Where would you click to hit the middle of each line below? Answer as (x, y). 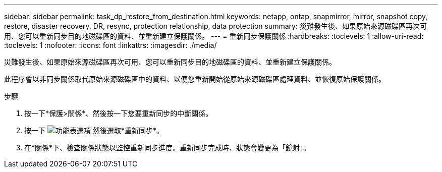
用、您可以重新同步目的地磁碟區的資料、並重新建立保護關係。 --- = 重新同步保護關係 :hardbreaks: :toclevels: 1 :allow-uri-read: (214, 36)
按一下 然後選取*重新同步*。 (94, 130)
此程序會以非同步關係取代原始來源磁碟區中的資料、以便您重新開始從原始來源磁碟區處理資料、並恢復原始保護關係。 (195, 79)
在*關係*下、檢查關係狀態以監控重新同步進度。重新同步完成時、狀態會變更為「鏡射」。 (168, 148)
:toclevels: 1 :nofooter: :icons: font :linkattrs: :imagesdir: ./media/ (111, 45)
